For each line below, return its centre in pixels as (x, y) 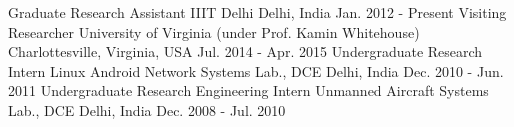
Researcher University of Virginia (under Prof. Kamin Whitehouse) (214, 31)
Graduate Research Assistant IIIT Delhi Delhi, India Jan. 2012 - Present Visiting (257, 12)
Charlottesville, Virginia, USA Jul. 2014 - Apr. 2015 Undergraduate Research (245, 51)
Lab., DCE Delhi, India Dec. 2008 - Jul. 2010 (147, 109)
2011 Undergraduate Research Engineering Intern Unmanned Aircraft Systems (248, 90)
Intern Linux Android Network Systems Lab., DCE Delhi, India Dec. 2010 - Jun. (256, 70)
